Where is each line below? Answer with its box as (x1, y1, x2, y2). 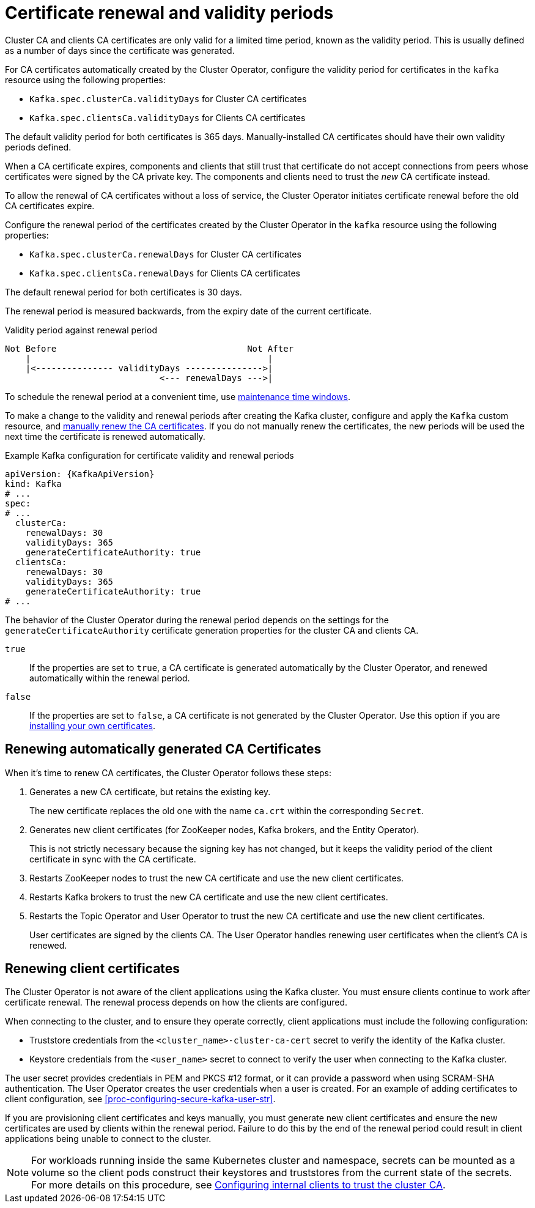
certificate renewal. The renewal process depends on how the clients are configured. (5, 997, 348, 1008)
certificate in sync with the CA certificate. (29, 853, 196, 864)
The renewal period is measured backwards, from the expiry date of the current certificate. (5, 305, 372, 316)
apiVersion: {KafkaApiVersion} (5, 469, 155, 479)
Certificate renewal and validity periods (5, 2, 334, 23)
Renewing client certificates (5, 961, 180, 977)
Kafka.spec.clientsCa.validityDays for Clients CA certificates (29, 112, 306, 123)
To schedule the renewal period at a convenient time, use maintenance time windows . (5, 391, 350, 402)
